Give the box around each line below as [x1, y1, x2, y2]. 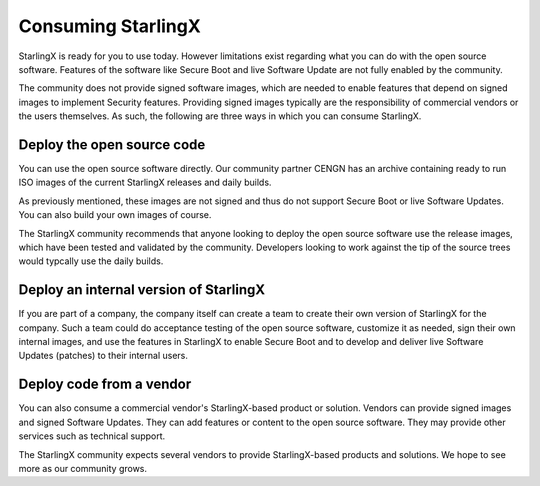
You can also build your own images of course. [18, 209, 212, 221]
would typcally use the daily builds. [18, 255, 164, 267]
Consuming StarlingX [18, 15, 202, 37]
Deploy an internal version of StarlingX [18, 281, 266, 299]
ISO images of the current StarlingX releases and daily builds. [18, 176, 272, 189]
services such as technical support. [18, 430, 166, 442]
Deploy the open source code [18, 136, 206, 153]
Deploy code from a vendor [18, 376, 192, 393]
